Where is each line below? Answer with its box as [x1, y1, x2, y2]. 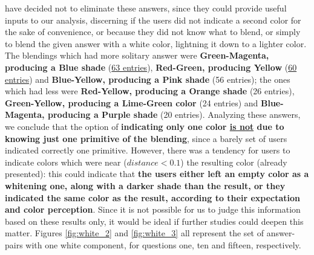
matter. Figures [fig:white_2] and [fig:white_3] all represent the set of [5, 227, 264, 239]
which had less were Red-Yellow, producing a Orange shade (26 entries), [5, 85, 295, 97]
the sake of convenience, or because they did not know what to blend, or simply [5, 25, 301, 38]
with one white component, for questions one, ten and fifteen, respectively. [25, 238, 301, 251]
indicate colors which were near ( [5, 155, 127, 168]
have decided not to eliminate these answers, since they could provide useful [5, 2, 287, 14]
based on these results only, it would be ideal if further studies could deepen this [5, 215, 304, 227]
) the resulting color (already [180, 155, 287, 168]
